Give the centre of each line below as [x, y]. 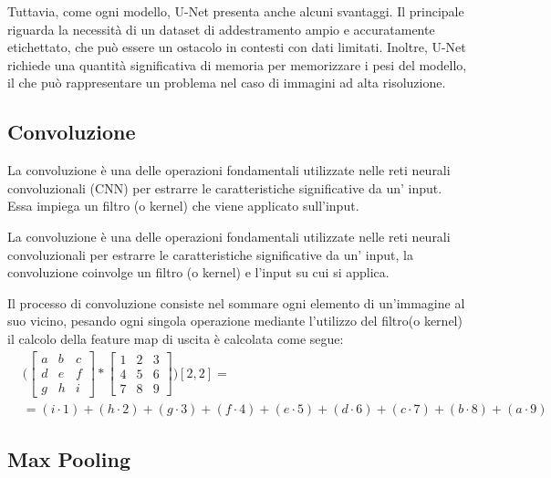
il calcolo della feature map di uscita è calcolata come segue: [176, 338]
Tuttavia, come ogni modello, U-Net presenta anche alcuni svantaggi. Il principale [236, 11]
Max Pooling [69, 459]
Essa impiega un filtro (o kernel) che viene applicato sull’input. [183, 206]
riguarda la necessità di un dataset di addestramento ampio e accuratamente [221, 29]
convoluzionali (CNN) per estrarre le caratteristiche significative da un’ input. [225, 187]
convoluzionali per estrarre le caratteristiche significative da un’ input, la [210, 254]
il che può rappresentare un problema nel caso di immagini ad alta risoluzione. [227, 83]
